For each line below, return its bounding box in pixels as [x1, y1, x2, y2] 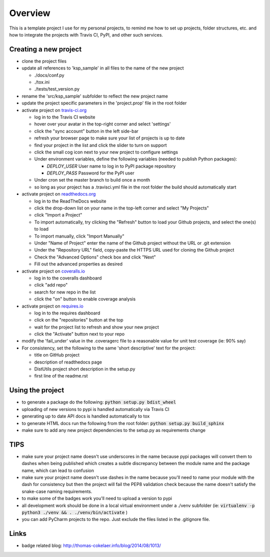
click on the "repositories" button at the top [34, 317, 123, 323]
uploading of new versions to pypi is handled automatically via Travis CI [21, 406, 169, 412]
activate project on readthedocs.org [21, 191, 96, 197]
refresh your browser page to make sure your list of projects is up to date [34, 135, 185, 141]
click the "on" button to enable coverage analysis [34, 296, 136, 302]
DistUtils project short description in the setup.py [34, 366, 135, 372]
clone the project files [21, 58, 67, 64]
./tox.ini [34, 79, 50, 85]
